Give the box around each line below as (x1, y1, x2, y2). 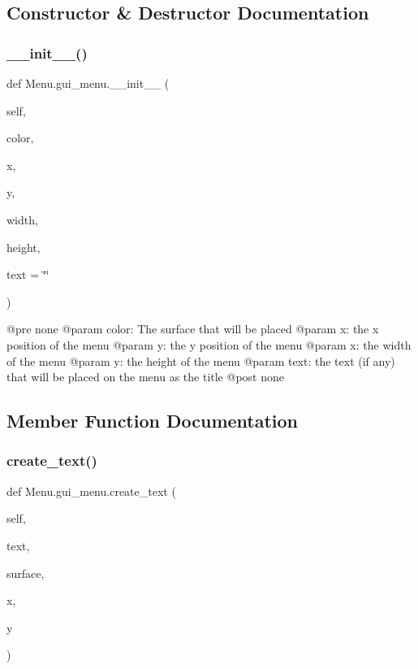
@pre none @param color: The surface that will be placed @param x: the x (6, 320, 379, 337)
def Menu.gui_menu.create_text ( (6, 482, 176, 499)
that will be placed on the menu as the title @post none (6, 368, 284, 385)
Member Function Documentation (6, 408, 299, 433)
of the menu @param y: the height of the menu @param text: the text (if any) (6, 352, 395, 369)
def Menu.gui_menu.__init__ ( (6, 75, 170, 91)
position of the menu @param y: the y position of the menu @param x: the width (6, 336, 412, 353)
